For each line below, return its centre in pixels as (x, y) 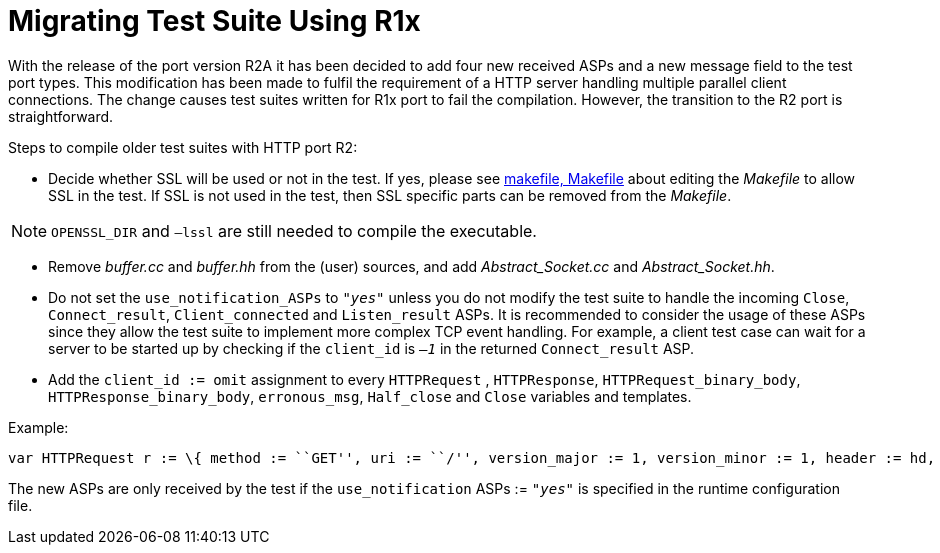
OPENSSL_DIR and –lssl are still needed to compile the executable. (294, 230)
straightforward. (61, 116)
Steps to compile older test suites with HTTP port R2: (183, 147)
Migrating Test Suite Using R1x (214, 21)
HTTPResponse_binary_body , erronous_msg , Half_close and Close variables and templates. (370, 396)
